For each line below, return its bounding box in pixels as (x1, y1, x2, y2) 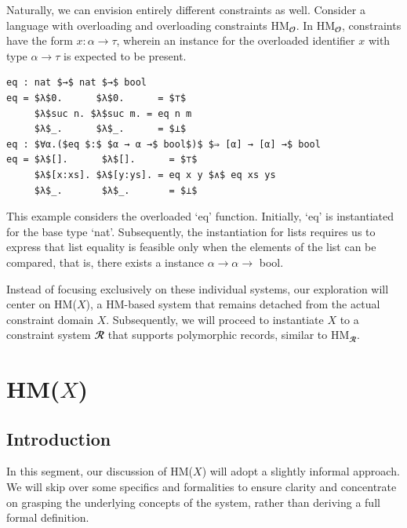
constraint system (6, 326, 91, 343)
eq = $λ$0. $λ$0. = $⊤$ (6, 92, 187, 104)
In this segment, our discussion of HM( (6, 463, 194, 479)
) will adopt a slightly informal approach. (202, 463, 400, 479)
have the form (6, 32, 73, 49)
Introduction (6, 426, 111, 450)
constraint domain (6, 311, 93, 327)
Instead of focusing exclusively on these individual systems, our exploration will (6, 280, 389, 297)
